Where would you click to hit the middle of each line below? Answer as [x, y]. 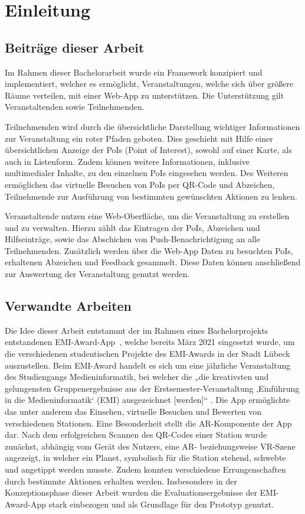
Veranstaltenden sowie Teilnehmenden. [75, 107]
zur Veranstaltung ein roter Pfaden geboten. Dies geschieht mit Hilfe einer [139, 138]
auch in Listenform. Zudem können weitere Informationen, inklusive [127, 161]
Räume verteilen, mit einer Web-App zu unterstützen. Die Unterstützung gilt [145, 95]
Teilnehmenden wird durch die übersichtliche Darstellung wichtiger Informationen [152, 126]
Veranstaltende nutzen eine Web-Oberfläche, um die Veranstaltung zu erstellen [147, 216]
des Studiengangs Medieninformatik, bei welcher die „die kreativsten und [137, 377]
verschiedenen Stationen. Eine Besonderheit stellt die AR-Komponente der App [148, 423]
